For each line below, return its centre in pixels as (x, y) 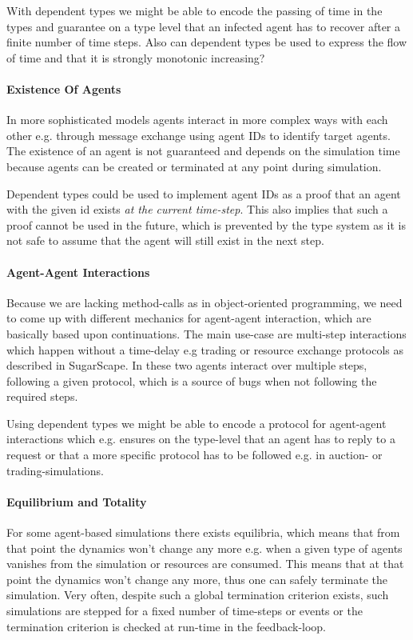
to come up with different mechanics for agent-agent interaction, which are (189, 318)
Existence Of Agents (64, 88)
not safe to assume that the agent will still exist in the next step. (165, 240)
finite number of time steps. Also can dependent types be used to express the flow (207, 42)
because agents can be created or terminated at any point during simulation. (194, 166)
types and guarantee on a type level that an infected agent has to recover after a (203, 26)
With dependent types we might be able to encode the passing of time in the (195, 10)
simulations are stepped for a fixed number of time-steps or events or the (185, 611)
